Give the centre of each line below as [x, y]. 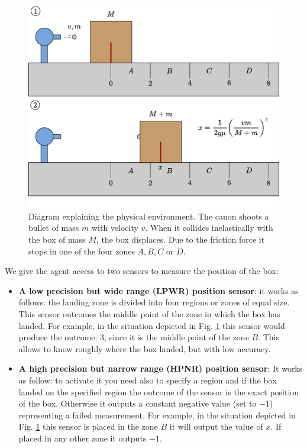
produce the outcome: [58, 337]
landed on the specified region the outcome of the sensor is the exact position [159, 391]
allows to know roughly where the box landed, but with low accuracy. [145, 348]
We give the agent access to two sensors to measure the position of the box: [142, 271]
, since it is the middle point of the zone [177, 337]
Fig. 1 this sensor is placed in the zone [88, 426]
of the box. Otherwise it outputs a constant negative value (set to [138, 403]
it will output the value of [216, 426]
